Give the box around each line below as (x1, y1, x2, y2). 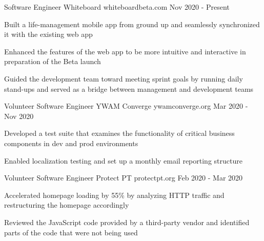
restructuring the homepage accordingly (4, 199, 129, 210)
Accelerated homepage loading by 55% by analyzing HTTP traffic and (4, 189, 225, 200)
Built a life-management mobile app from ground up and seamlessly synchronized (4, 18, 260, 29)
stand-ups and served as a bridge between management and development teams (4, 83, 254, 94)
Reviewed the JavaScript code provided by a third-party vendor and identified (4, 216, 250, 227)
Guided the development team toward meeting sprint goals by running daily (4, 73, 243, 84)
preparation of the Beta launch (4, 56, 101, 67)
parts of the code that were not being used (4, 227, 138, 237)
